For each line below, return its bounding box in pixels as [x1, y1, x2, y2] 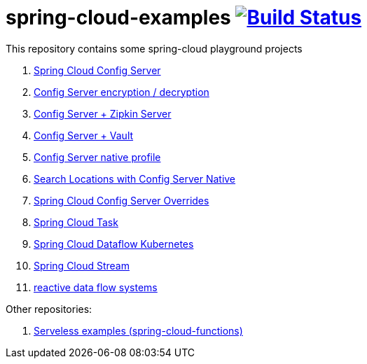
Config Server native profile [34, 150, 161, 163]
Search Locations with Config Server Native [34, 172, 236, 185]
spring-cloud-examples [6, 6, 231, 29]
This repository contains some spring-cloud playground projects [6, 42, 303, 55]
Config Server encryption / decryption [34, 85, 209, 98]
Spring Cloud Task [34, 216, 118, 228]
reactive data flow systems [34, 281, 158, 293]
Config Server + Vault [34, 129, 134, 141]
